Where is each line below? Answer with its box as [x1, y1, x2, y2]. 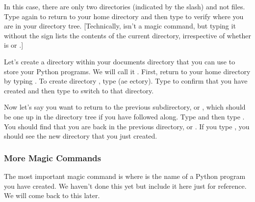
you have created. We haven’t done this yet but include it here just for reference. [4, 180, 247, 191]
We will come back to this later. [4, 190, 100, 201]
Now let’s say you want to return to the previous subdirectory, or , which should [4, 102, 246, 112]
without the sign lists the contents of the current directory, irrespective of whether [4, 30, 251, 40]
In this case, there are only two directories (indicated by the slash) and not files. [4, 1, 245, 11]
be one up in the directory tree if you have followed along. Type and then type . [4, 111, 245, 121]
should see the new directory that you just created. [4, 131, 157, 141]
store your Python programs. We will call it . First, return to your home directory [4, 66, 251, 76]
